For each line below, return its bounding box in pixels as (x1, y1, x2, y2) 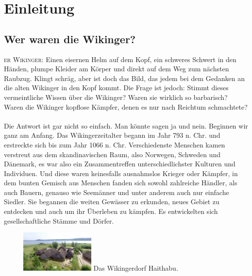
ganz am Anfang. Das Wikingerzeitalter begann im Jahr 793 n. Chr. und (4, 130, 220, 140)
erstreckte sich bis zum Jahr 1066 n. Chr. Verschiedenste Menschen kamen (4, 139, 225, 149)
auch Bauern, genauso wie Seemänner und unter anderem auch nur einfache (4, 187, 229, 197)
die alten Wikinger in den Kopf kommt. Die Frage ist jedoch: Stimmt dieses (4, 82, 229, 93)
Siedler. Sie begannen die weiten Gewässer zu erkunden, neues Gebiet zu (4, 196, 219, 207)
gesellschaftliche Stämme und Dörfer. (4, 215, 114, 226)
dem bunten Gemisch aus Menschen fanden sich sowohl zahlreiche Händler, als (4, 178, 237, 188)
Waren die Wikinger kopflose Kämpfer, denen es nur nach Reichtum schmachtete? (4, 101, 248, 112)
